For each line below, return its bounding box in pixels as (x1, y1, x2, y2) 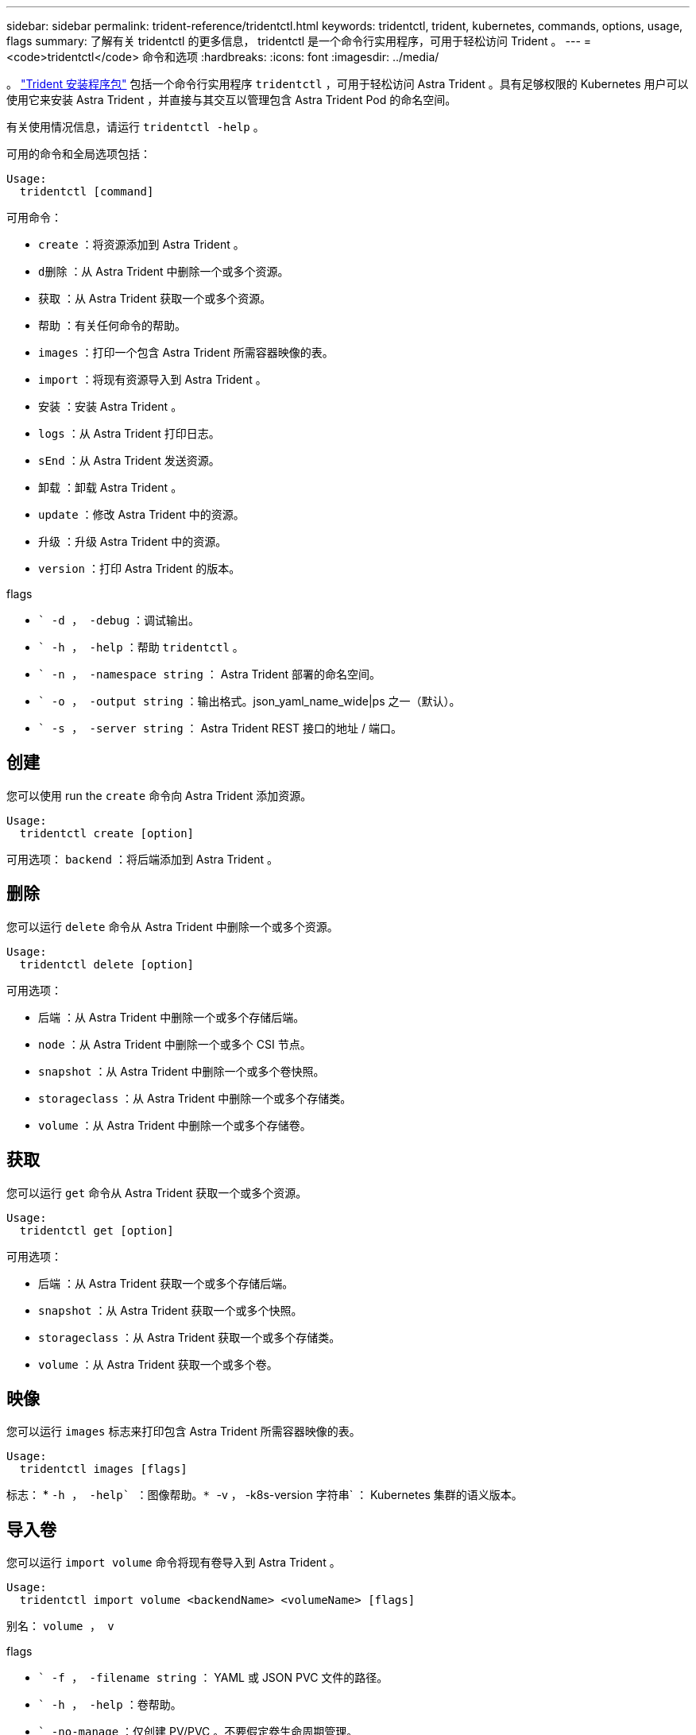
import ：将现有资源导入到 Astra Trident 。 (38, 373, 267, 386)
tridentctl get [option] (19, 1223, 174, 1237)
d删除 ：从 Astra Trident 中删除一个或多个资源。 (38, 265, 289, 278)
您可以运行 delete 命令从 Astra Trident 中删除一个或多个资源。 (6, 919, 338, 933)
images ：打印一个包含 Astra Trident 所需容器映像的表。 (38, 346, 334, 359)
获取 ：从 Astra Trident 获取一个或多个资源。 (38, 292, 272, 305)
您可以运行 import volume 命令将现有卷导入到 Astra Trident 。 (6, 1555, 341, 1570)
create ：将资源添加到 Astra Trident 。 (38, 238, 245, 251)
